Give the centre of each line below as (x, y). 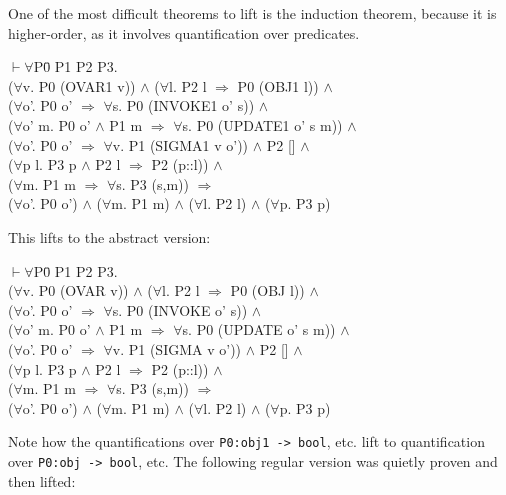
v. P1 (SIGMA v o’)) (177, 348)
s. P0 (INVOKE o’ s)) (180, 309)
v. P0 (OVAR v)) (75, 290)
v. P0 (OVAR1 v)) (79, 85)
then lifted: (42, 480)
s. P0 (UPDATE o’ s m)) (259, 329)
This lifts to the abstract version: (109, 236)
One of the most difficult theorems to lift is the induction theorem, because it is (252, 13)
